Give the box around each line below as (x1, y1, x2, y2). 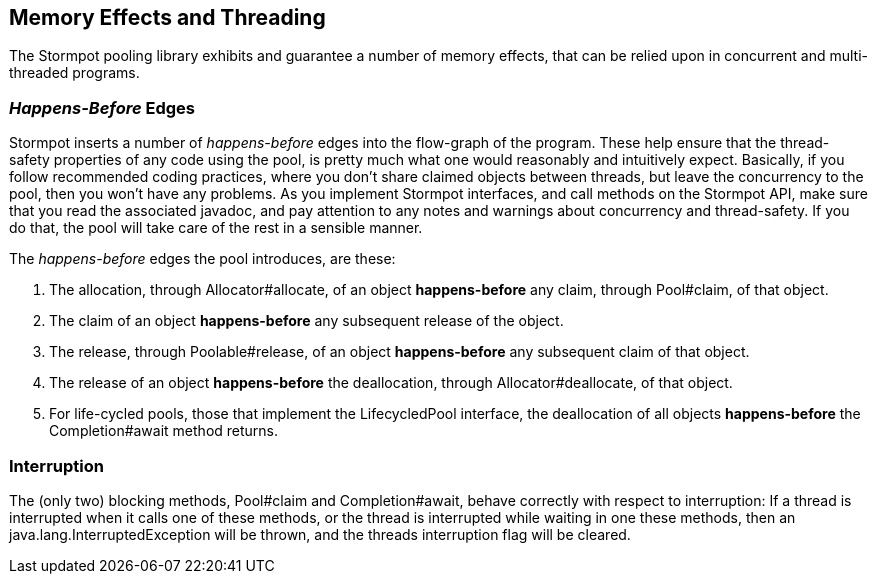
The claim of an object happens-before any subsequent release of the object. (49, 312, 564, 330)
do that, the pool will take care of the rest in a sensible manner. (9, 219, 423, 237)
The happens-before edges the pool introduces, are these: (9, 250, 396, 268)
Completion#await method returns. (49, 422, 279, 440)
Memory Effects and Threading (9, 5, 326, 30)
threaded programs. (9, 64, 140, 82)
